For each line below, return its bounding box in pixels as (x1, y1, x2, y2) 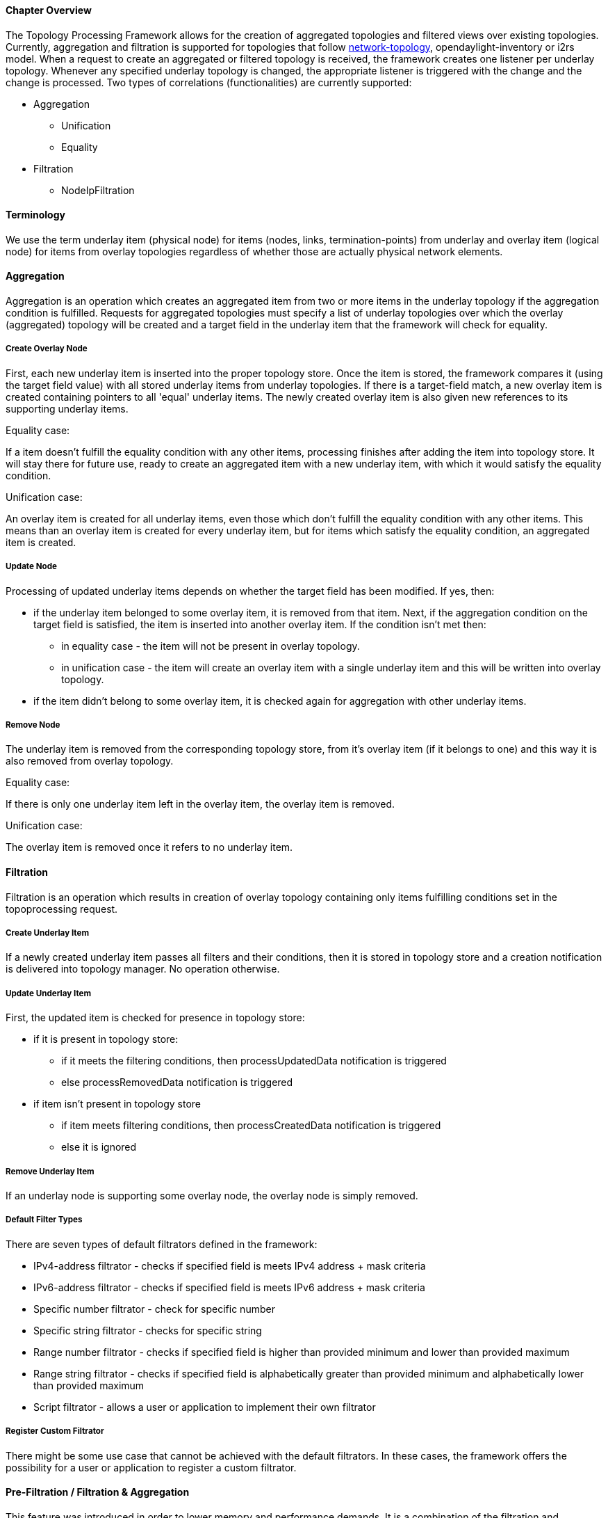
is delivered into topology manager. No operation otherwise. (6, 963, 280, 975)
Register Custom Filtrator (6, 1426, 104, 1437)
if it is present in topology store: (33, 1033, 179, 1046)
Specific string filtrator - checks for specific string (33, 1324, 262, 1336)
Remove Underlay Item (6, 1166, 95, 1176)
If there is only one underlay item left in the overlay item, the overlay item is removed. (6, 798, 395, 810)
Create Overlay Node (6, 344, 88, 354)
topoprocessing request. (6, 902, 118, 915)
